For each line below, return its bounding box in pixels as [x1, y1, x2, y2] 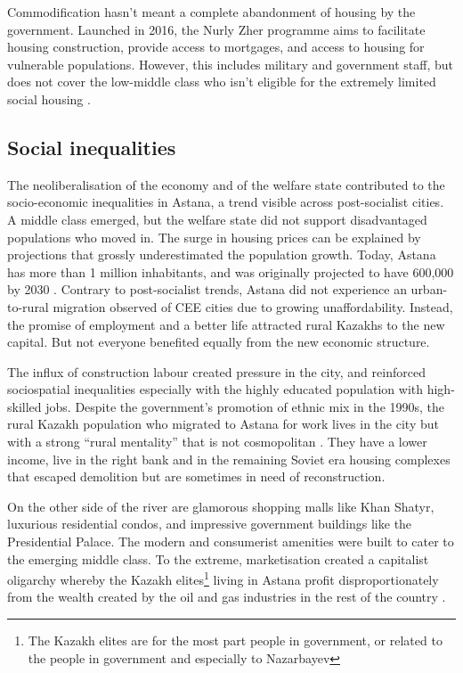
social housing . [7, 89, 91, 108]
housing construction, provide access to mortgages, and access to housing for [7, 37, 425, 56]
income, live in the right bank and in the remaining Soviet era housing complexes [7, 449, 451, 468]
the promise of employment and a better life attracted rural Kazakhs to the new [7, 315, 445, 333]
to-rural [7, 297, 49, 316]
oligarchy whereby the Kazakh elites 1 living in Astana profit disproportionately [7, 568, 439, 588]
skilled [7, 397, 42, 415]
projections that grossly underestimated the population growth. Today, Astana [7, 245, 436, 264]
